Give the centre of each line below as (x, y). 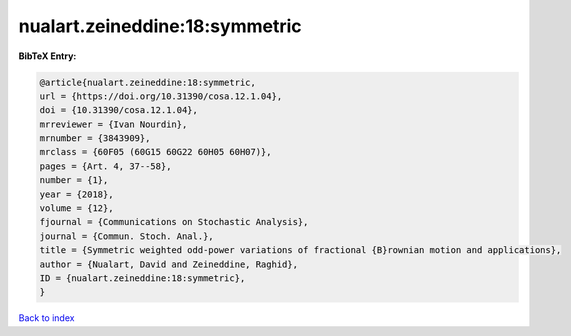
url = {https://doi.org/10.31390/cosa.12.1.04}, (161, 96)
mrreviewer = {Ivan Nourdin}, (113, 124)
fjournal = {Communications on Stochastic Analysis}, (174, 222)
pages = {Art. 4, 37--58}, (105, 166)
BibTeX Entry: (47, 56)
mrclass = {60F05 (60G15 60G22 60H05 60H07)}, (155, 152)
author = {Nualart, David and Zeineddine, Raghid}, (169, 264)
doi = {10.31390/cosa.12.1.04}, (119, 110)
